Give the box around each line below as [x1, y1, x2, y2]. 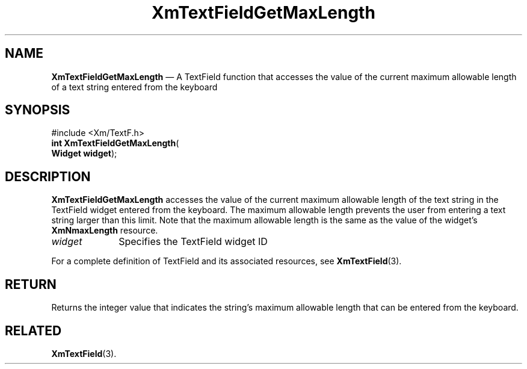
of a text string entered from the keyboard [51, 81, 218, 92]
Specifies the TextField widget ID [119, 235, 268, 248]
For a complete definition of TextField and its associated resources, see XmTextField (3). [51, 256, 402, 267]
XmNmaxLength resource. [51, 225, 158, 236]
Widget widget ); [51, 148, 117, 159]
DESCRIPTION [5, 169, 91, 184]
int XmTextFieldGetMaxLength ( [51, 138, 179, 149]
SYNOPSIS [5, 102, 70, 118]
